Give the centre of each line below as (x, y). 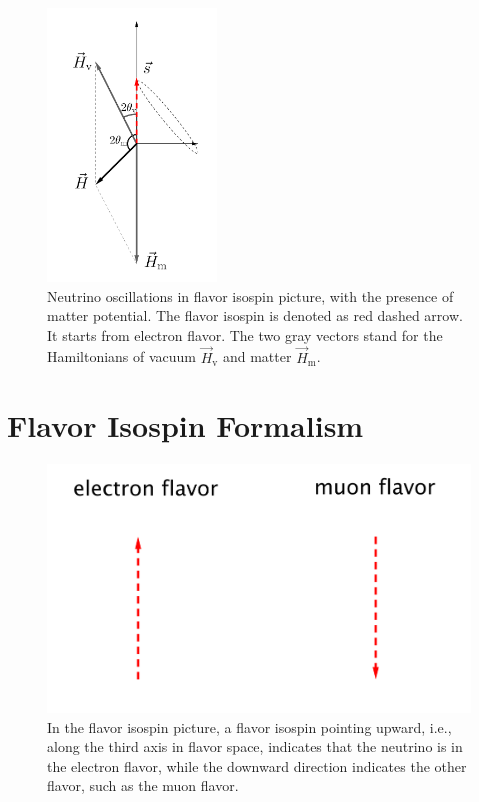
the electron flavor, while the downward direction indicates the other (257, 765)
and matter (257, 356)
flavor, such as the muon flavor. (143, 785)
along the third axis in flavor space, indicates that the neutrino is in (255, 746)
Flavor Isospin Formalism (185, 425)
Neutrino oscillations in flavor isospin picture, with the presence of (250, 295)
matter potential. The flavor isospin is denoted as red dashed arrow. (255, 315)
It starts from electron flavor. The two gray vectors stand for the (245, 334)
